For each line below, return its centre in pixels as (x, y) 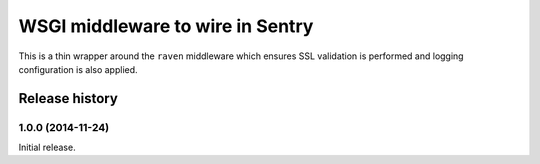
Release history (68, 98)
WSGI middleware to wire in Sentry (166, 26)
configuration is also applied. (78, 69)
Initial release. (47, 147)
